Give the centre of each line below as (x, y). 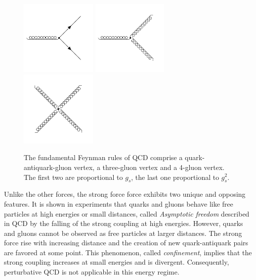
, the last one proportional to (175, 177)
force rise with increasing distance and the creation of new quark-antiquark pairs (126, 243)
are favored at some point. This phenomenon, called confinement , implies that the (128, 252)
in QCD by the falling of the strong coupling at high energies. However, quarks (124, 223)
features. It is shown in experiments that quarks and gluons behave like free (119, 203)
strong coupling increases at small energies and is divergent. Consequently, (117, 262)
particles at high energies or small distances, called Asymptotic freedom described (127, 213)
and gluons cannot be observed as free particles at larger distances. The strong (123, 233)
